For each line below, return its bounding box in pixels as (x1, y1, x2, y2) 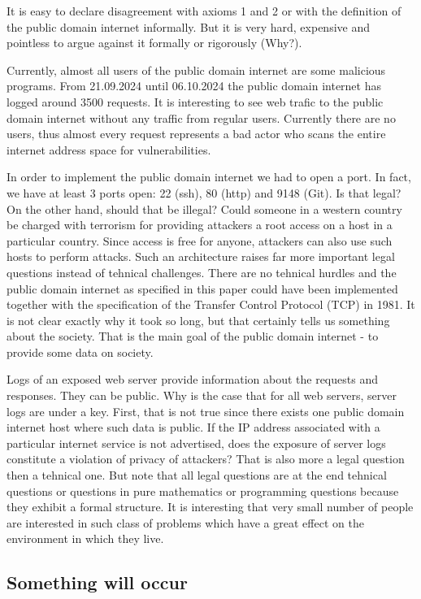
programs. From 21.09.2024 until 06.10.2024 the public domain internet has (7, 77, 381, 94)
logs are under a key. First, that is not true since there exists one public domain (7, 402, 405, 419)
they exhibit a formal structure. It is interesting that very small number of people (7, 498, 414, 515)
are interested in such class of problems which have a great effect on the (7, 514, 364, 531)
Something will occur (7, 570, 188, 595)
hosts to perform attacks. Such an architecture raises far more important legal (7, 248, 395, 265)
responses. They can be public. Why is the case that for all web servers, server (7, 387, 397, 404)
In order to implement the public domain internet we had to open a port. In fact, (7, 168, 411, 185)
